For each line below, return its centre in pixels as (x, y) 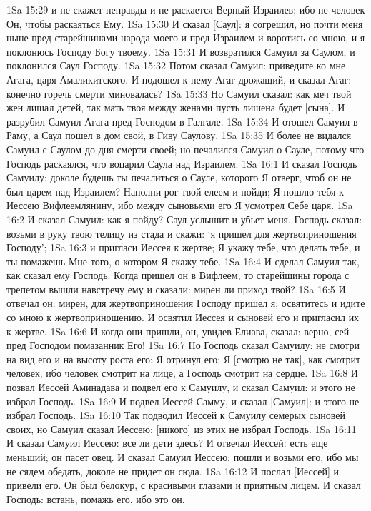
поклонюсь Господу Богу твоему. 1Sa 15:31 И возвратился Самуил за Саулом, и (181, 51)
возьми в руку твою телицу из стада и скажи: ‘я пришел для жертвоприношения (182, 233)
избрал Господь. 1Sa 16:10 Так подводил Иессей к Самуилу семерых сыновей (176, 415)
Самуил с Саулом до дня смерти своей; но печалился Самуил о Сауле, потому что (185, 149)
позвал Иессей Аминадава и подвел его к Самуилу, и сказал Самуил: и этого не (181, 387)
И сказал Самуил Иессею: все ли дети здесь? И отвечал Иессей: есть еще (167, 443)
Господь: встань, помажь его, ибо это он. (96, 499)
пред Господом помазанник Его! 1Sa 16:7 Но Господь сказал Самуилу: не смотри (183, 345)
